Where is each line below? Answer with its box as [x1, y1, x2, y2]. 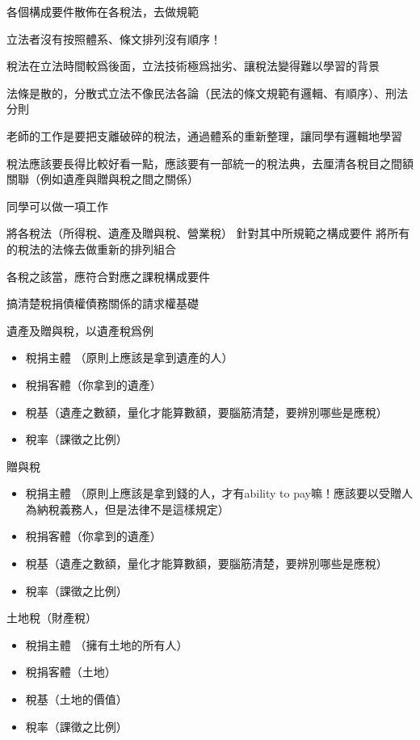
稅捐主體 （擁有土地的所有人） [25, 636, 188, 653]
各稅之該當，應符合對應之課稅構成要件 [6, 267, 210, 284]
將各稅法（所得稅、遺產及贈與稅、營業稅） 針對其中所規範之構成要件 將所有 [6, 225, 410, 242]
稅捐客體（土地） [25, 663, 116, 680]
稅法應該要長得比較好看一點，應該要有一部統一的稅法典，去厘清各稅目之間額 [6, 154, 414, 171]
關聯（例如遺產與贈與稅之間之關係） [6, 170, 199, 187]
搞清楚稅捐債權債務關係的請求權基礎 [6, 295, 199, 312]
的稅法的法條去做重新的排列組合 [6, 240, 176, 257]
